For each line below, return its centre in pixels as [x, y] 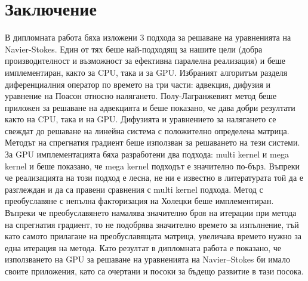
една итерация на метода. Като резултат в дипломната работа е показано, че [143, 247]
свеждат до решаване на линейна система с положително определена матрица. [147, 130]
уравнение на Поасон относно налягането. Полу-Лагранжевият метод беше [141, 96]
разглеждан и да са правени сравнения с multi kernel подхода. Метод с [134, 189]
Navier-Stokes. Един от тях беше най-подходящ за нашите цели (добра [134, 49]
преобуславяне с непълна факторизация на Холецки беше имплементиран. [139, 201]
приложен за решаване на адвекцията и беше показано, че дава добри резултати [150, 107]
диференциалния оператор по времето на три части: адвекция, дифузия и [138, 84]
